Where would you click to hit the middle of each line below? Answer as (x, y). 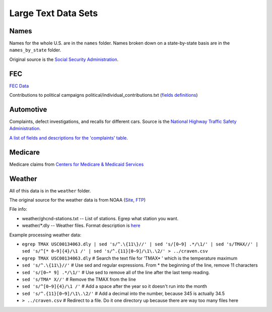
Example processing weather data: (45, 235)
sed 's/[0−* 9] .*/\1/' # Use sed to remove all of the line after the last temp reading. (116, 272)
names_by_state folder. (35, 50)
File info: (18, 209)
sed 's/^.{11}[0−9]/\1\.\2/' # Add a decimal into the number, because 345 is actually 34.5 (123, 293)
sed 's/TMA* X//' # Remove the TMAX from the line (79, 279)
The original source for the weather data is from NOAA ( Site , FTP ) (78, 200)
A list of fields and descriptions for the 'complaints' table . (69, 138)
